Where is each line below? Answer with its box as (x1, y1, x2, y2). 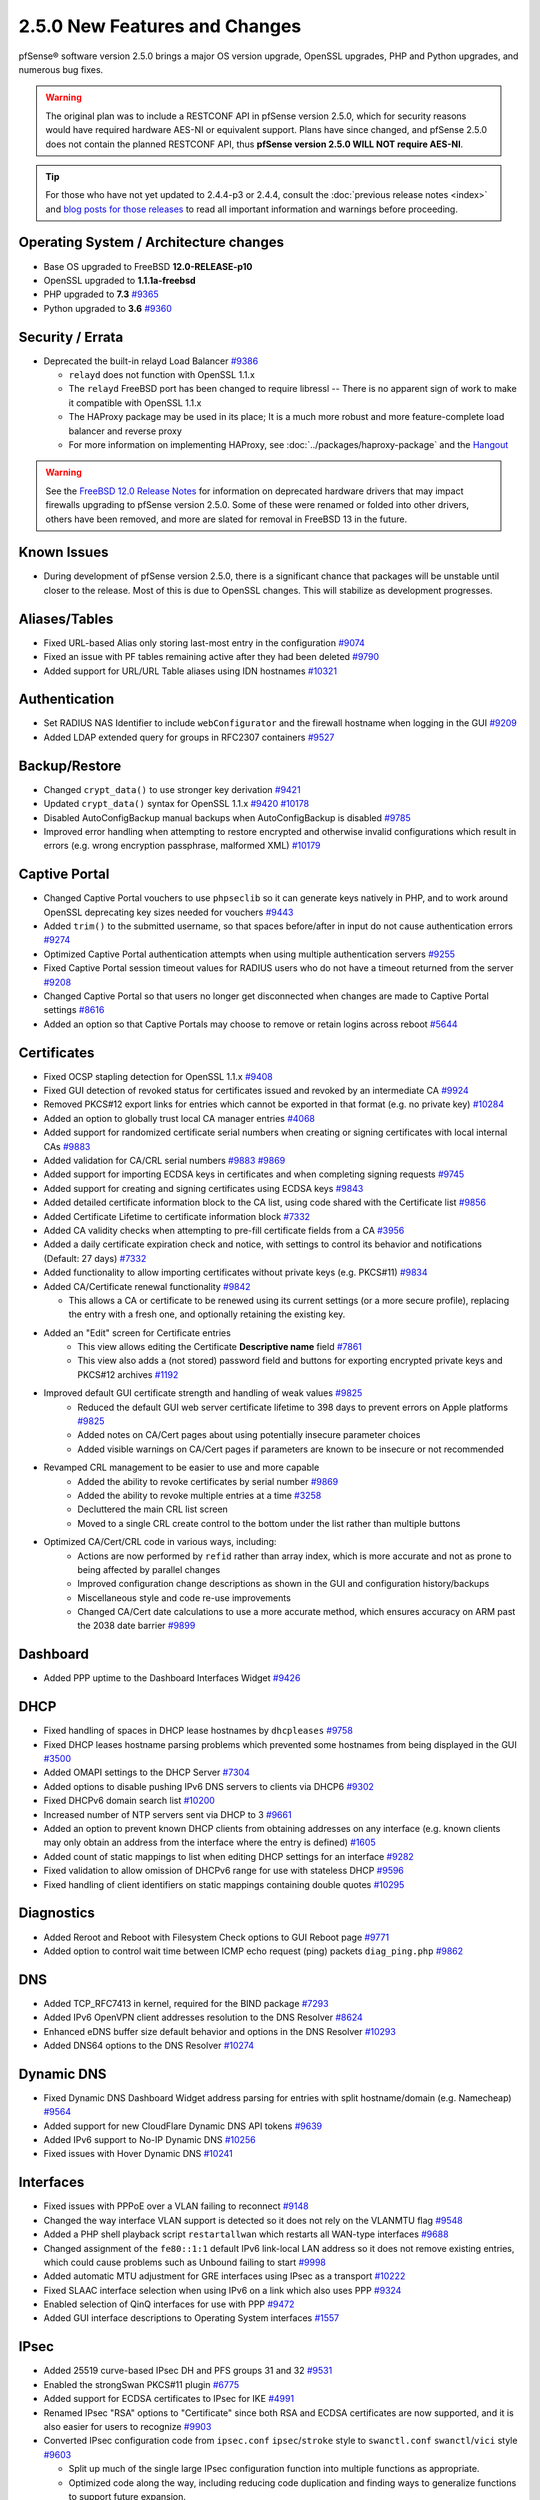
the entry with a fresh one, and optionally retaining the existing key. (68, 1308, 346, 1320)
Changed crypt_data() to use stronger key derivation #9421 (43, 783, 301, 795)
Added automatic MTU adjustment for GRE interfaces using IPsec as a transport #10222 (43, 2270, 406, 2282)
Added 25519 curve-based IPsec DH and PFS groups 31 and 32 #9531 (43, 2365, 333, 2377)
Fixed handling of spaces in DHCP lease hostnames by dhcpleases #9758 (43, 1725, 354, 1737)
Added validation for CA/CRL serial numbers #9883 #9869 (43, 1154, 286, 1166)
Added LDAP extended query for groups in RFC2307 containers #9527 (43, 731, 335, 743)
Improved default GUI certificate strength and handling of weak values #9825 (43, 1387, 363, 1399)
